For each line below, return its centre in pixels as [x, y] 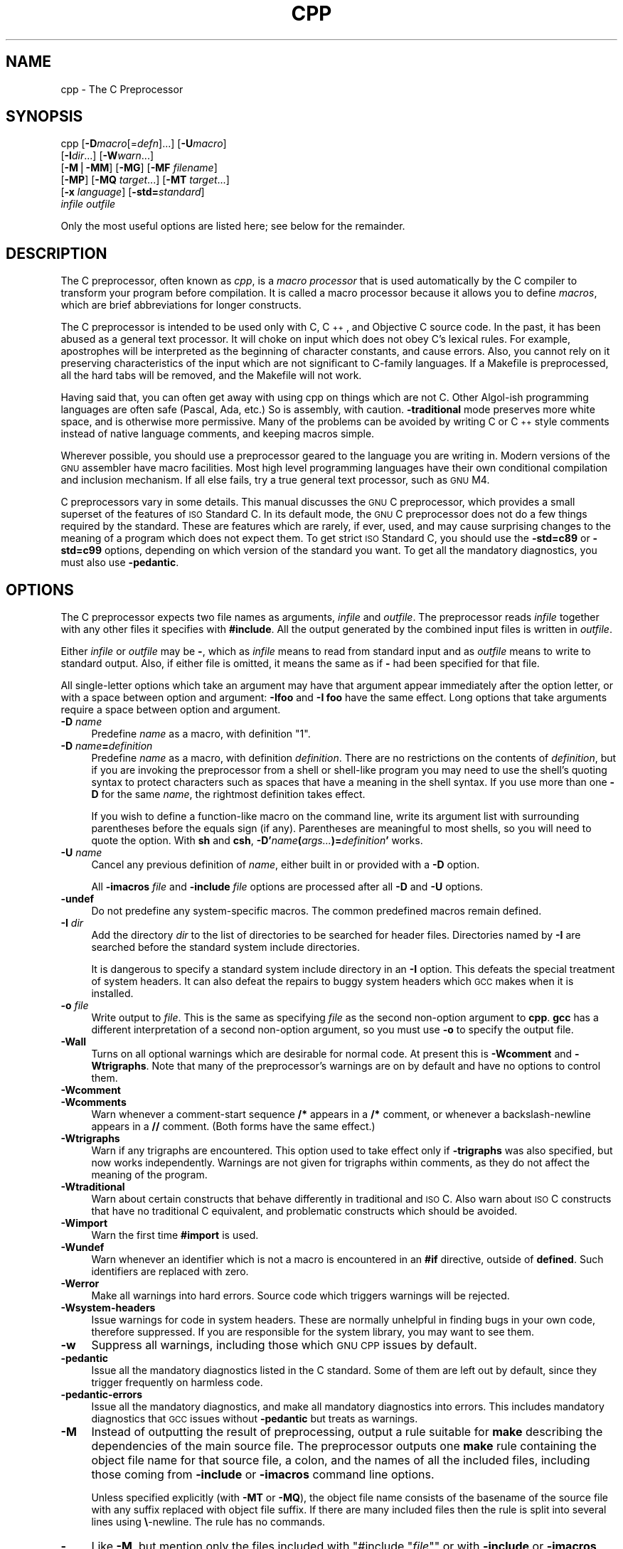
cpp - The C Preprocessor [122, 89]
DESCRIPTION [57, 253]
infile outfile [88, 204]
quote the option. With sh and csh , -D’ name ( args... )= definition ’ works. [257, 841]
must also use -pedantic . [120, 563]
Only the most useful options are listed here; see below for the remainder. [233, 226]
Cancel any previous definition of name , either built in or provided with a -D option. [286, 865]
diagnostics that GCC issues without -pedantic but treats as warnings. [255, 1419]
